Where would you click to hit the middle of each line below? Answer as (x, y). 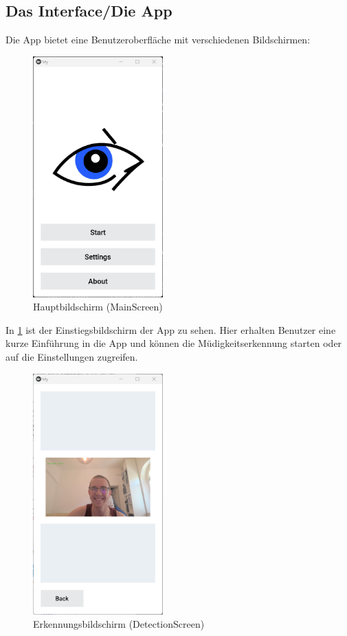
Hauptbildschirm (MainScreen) (98, 307)
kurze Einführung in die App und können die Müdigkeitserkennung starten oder (174, 343)
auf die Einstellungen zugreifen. (72, 357)
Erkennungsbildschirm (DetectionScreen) (119, 624)
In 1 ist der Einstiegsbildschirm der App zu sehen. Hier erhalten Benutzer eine (171, 329)
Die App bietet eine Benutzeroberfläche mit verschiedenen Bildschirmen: (158, 40)
